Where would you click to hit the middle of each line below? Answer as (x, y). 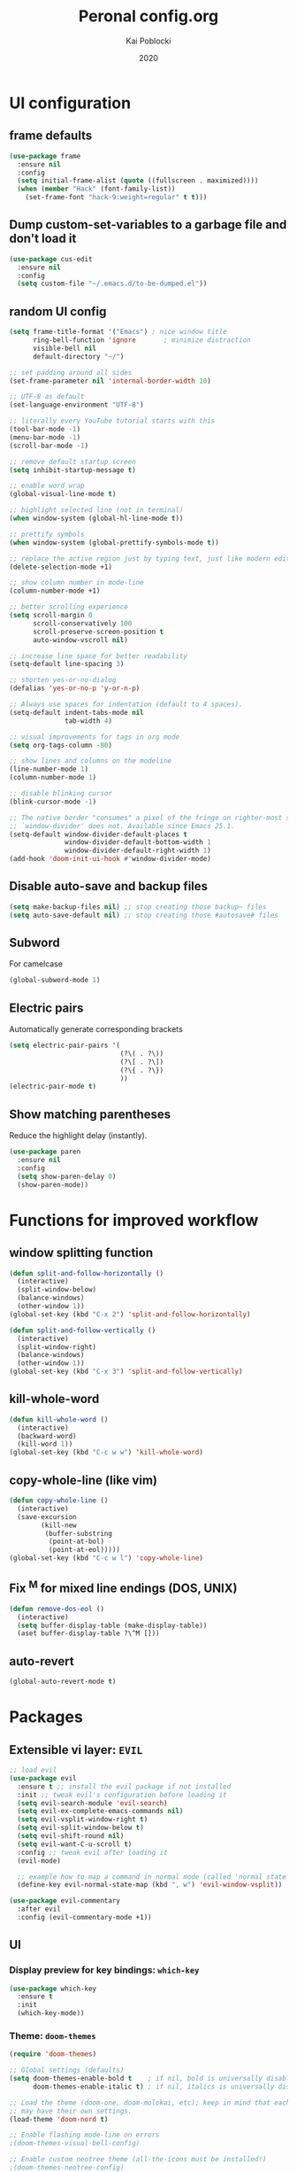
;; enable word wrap (47, 486)
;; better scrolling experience (69, 607)
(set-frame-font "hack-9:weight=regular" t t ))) (116, 198)
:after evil (39, 1909)
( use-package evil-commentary (65, 1901)
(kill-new (59, 1525)
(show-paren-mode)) (53, 1184)
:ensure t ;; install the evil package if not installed (124, 1787)
